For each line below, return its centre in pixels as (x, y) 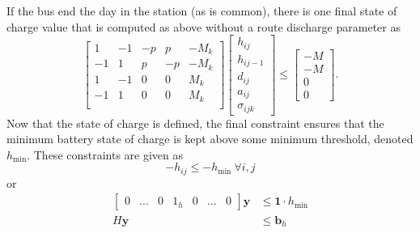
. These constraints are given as (105, 154)
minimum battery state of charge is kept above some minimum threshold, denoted (210, 139)
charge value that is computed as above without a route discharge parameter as (204, 26)
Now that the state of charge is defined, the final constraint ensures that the (195, 123)
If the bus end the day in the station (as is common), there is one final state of (202, 11)
